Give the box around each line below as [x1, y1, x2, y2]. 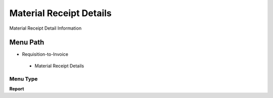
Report [9, 85, 24, 91]
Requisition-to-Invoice [22, 51, 68, 57]
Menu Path [9, 38, 44, 47]
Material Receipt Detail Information [9, 25, 82, 31]
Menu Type [9, 75, 38, 82]
